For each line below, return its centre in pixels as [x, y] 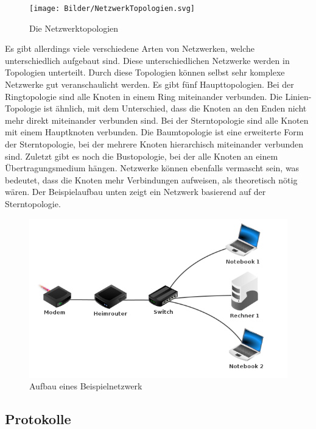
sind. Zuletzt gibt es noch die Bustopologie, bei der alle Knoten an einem [142, 156]
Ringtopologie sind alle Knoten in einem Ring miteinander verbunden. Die [144, 96]
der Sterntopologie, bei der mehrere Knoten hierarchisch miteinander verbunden [154, 144]
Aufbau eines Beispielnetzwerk [86, 386]
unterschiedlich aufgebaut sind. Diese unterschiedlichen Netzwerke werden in [147, 60]
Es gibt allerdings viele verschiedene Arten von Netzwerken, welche [130, 48]
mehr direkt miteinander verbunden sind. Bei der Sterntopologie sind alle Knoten [157, 120]
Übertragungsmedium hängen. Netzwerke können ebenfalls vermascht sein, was [152, 168]
